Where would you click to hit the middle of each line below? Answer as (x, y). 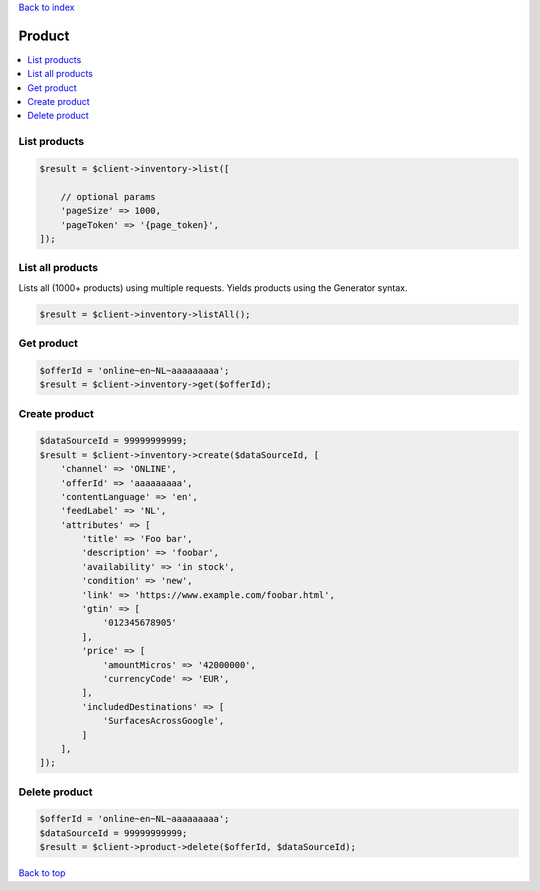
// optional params (108, 196)
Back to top (42, 873)
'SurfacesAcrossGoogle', (163, 721)
